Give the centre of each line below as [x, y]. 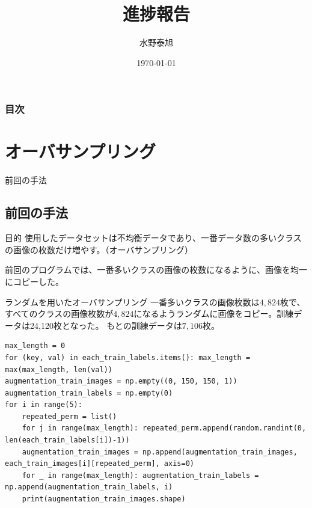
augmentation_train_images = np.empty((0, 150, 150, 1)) [121, 381]
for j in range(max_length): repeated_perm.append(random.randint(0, [164, 428]
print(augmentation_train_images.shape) [104, 499]
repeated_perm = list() [69, 416]
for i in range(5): [44, 405]
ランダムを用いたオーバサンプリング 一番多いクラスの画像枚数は [132, 301]
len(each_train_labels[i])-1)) [67, 440]
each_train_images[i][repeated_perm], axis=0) [99, 464]
